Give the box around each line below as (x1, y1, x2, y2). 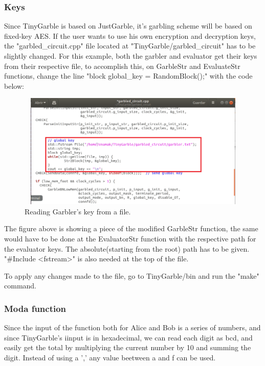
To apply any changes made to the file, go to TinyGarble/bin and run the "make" (4, 270, 259, 281)
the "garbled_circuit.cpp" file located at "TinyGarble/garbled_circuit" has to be (4, 40, 256, 51)
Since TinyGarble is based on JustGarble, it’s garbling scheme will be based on (4, 20, 252, 31)
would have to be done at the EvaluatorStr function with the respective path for (4, 233, 256, 244)
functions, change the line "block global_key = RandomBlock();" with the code (4, 70, 253, 81)
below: (4, 80, 24, 91)
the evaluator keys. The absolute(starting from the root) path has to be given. (4, 243, 250, 254)
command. (4, 280, 36, 291)
